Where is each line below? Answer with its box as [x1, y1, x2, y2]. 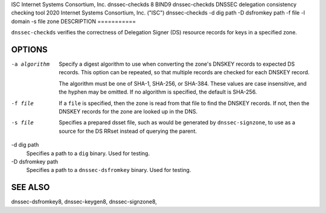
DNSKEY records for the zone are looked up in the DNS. [59, 108, 198, 115]
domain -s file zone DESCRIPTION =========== [11, 17, 136, 25]
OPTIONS [11, 44, 48, 54]
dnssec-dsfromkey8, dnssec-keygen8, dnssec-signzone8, [11, 198, 157, 205]
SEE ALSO [11, 182, 50, 192]
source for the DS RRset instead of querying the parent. [59, 127, 197, 135]
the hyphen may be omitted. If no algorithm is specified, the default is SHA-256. [59, 88, 257, 96]
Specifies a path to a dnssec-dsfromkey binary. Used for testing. [26, 167, 191, 174]
